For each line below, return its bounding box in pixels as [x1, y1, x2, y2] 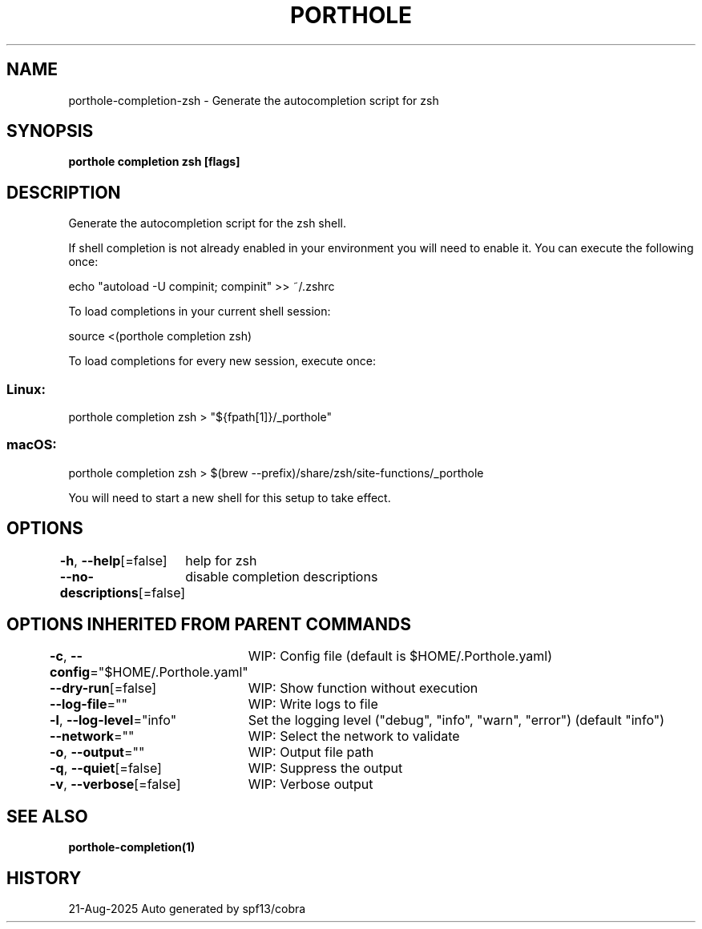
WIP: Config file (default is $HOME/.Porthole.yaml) [248, 648, 553, 665]
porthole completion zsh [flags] [68, 155, 240, 169]
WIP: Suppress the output [248, 760, 403, 777]
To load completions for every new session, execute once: [68, 354, 376, 368]
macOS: [6, 436, 57, 453]
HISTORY [6, 867, 82, 888]
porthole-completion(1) [68, 840, 196, 855]
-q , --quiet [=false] [50, 760, 162, 777]
